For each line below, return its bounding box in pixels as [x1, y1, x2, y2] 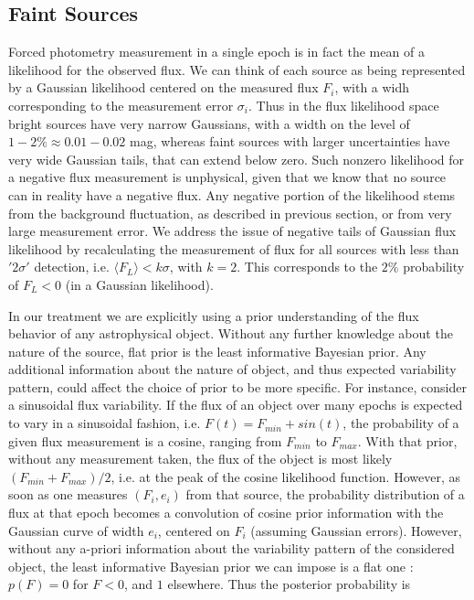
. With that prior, [357, 431, 458, 450]
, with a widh [334, 78, 410, 97]
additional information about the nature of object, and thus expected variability [8, 359, 457, 379]
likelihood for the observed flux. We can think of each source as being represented [8, 59, 466, 79]
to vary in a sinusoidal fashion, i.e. [8, 413, 201, 433]
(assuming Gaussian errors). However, [250, 520, 462, 540]
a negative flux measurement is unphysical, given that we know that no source [8, 167, 447, 187]
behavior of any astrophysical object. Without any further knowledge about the [8, 324, 453, 343]
